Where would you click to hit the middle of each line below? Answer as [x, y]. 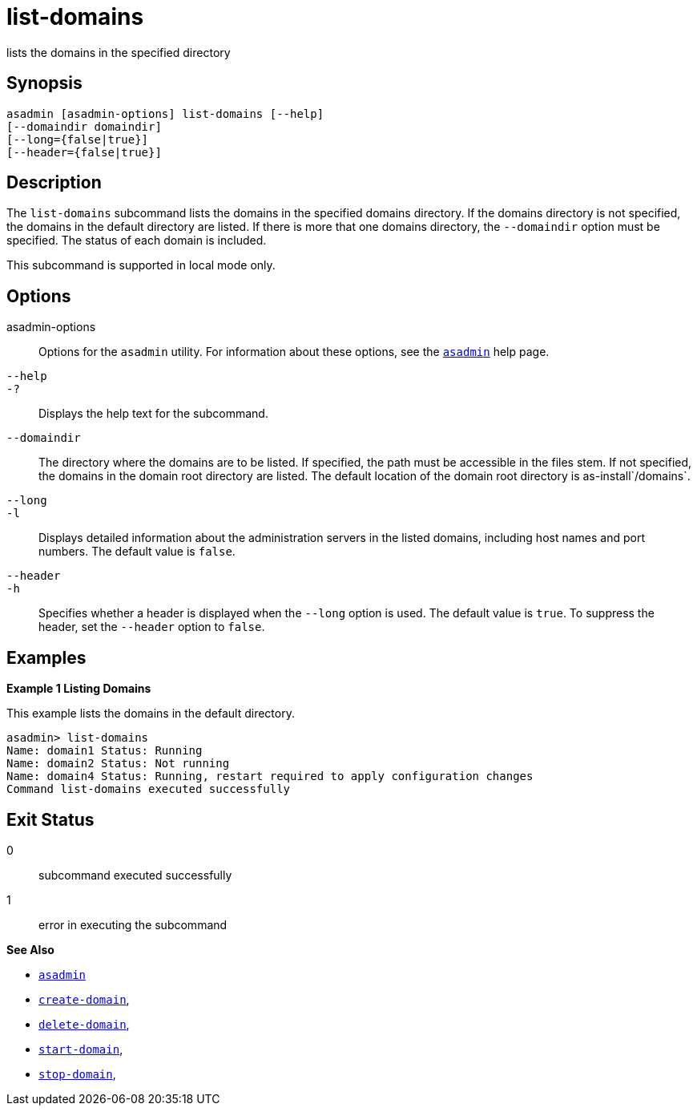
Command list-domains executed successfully [149, 789]
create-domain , [84, 999]
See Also [30, 949]
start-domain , [81, 1049]
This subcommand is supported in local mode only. [141, 265]
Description [54, 183]
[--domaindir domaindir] [84, 126]
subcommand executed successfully [135, 875]
